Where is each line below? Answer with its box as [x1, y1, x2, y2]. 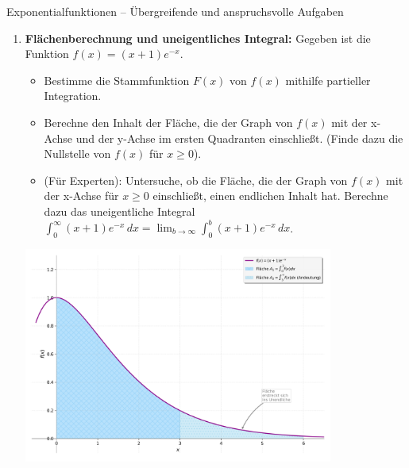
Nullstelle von [44, 145, 111, 162]
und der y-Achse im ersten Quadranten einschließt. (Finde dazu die [75, 129, 403, 146]
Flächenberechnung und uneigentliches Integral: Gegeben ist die [25, 29, 371, 46]
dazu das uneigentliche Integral [44, 202, 195, 219]
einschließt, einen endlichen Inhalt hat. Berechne [152, 187, 388, 204]
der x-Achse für [44, 187, 119, 204]
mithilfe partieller [285, 71, 371, 88]
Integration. [44, 87, 102, 104]
